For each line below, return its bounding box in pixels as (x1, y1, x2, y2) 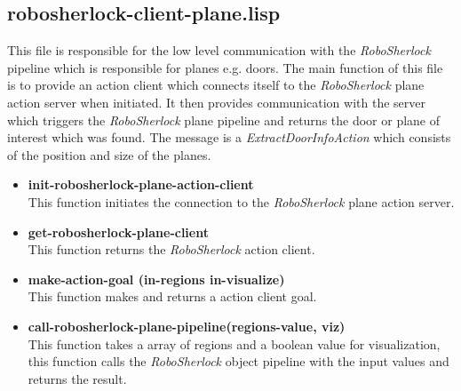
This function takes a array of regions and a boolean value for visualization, (28, 334, 441, 353)
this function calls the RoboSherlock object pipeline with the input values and (28, 352, 449, 371)
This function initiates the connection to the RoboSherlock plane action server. (28, 192, 455, 211)
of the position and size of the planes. (7, 145, 211, 164)
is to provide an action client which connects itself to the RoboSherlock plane (7, 76, 425, 94)
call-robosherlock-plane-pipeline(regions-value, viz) (28, 316, 346, 335)
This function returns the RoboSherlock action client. (28, 240, 315, 259)
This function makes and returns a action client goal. (28, 287, 317, 306)
